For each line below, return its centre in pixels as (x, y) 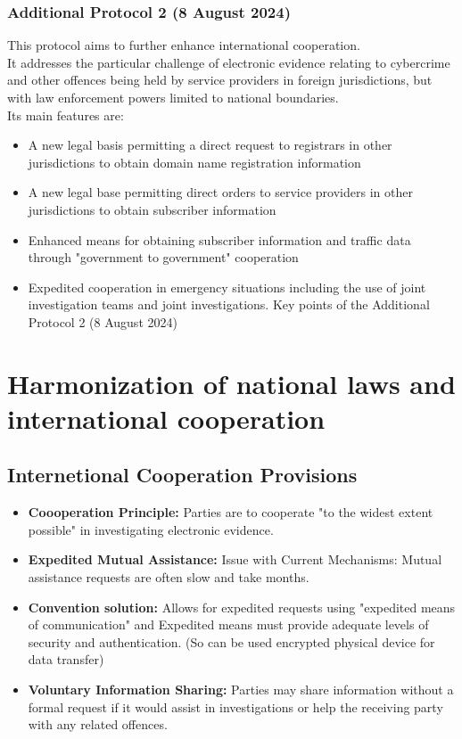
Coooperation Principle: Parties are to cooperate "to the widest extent (231, 512)
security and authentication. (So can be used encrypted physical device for (231, 641)
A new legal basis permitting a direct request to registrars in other (210, 145)
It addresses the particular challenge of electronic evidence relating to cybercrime (229, 62)
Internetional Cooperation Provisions (182, 475)
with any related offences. (98, 724)
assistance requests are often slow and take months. (169, 577)
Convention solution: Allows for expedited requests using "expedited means (242, 607)
